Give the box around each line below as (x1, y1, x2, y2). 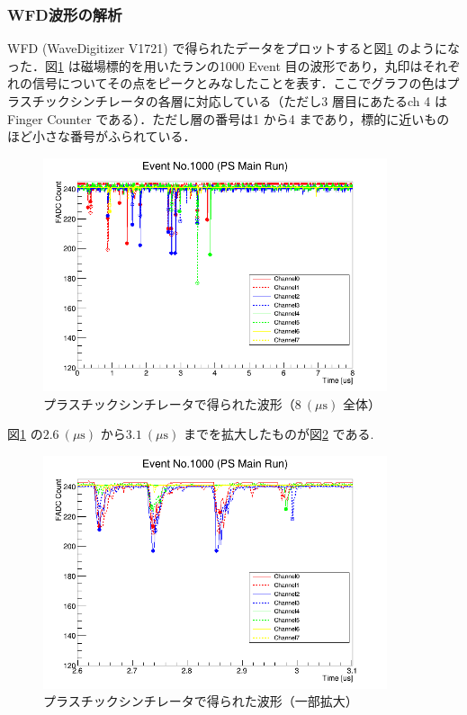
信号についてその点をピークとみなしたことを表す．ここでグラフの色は (31, 74, 447, 93)
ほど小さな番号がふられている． (7, 127, 196, 146)
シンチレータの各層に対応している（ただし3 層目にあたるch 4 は (69, 92, 447, 110)
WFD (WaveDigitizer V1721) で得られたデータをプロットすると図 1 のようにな (7, 39, 461, 58)
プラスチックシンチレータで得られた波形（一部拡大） (43, 692, 358, 711)
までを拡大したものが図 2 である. (183, 425, 374, 443)
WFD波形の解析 (7, 3, 122, 25)
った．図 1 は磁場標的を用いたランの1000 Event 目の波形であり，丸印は (7, 56, 423, 75)
